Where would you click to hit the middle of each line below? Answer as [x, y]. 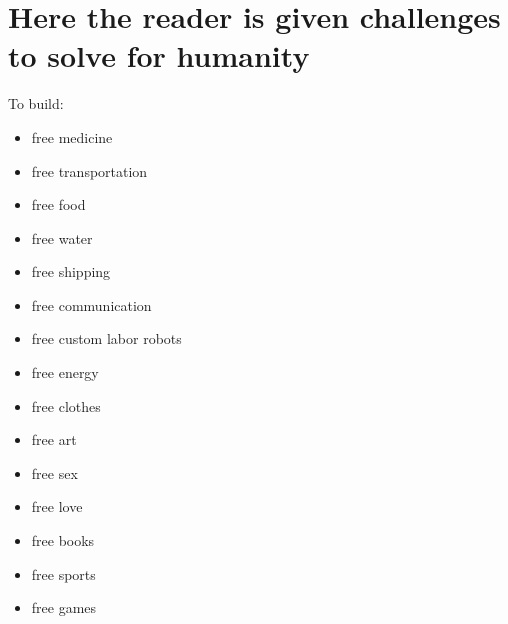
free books [63, 540]
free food [58, 204]
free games [64, 607]
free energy [65, 372]
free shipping [71, 271]
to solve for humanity [159, 55]
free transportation [89, 170]
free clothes [66, 405]
